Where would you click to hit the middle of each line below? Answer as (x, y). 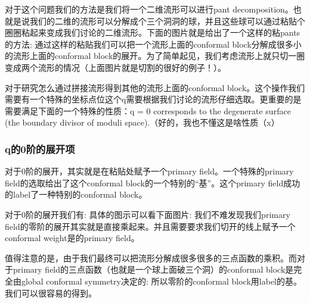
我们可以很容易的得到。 (51, 293)
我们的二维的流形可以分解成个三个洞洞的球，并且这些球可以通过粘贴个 (167, 21)
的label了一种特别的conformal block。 (76, 194)
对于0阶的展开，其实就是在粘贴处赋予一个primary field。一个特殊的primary (149, 171)
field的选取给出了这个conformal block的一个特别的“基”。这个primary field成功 (153, 182)
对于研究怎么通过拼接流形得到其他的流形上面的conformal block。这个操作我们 (155, 87)
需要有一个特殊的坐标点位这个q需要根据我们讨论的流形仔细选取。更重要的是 (153, 99)
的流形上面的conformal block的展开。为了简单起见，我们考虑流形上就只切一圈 (155, 56)
